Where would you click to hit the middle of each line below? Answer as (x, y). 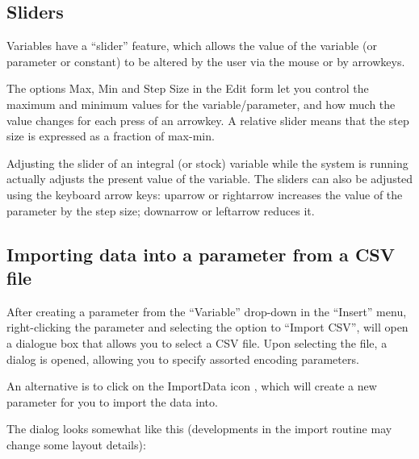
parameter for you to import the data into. (112, 401)
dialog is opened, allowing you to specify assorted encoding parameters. (183, 359)
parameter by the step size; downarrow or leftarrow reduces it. (161, 210)
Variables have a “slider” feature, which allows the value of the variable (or (192, 46)
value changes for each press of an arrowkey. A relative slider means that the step (208, 120)
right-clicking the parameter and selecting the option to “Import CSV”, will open (207, 327)
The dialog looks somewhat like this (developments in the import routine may (199, 429)
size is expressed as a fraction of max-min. (111, 136)
